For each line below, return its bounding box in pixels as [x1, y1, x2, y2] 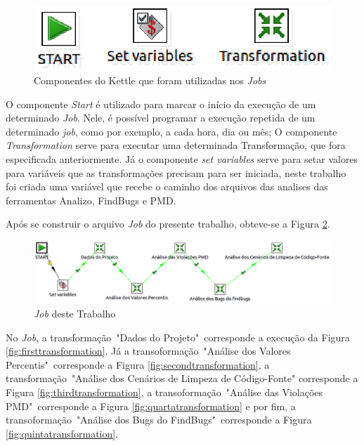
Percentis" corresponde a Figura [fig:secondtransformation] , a [6, 357, 270, 372]
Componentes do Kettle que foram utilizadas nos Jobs [34, 73, 266, 88]
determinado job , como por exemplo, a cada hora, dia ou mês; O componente [6, 124, 337, 138]
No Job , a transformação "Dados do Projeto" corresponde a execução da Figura [6, 329, 350, 344]
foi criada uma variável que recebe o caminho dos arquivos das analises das [6, 179, 328, 194]
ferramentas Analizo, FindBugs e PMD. [6, 192, 176, 207]
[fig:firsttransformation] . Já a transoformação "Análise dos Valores [6, 343, 291, 358]
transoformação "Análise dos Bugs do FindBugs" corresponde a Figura [6, 412, 312, 427]
